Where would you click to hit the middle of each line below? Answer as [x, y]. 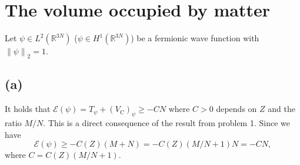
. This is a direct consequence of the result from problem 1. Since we [166, 122]
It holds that [28, 109]
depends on [236, 109]
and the [281, 109]
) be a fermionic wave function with [195, 38]
